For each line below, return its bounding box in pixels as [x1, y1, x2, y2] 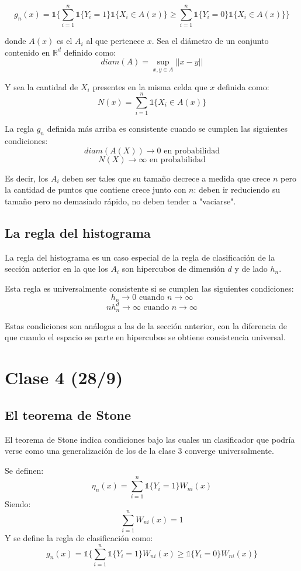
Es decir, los [5, 172, 49, 184]
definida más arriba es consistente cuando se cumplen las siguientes [47, 122, 288, 135]
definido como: [64, 46, 116, 58]
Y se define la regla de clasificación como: [5, 532, 153, 544]
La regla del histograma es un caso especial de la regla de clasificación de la [5, 251, 275, 263]
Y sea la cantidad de [5, 80, 78, 93]
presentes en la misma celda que [92, 80, 207, 93]
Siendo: [5, 498, 31, 510]
